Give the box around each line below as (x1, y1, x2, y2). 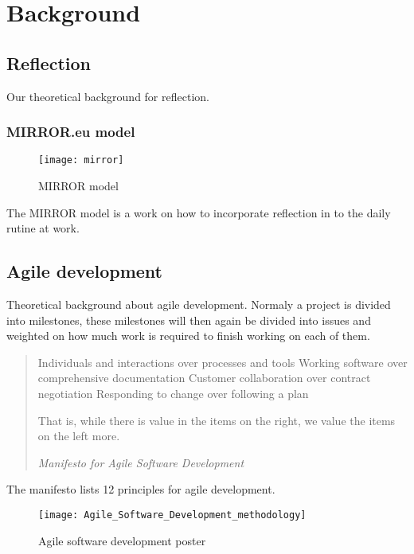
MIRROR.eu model (6, 122, 135, 142)
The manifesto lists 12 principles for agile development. (6, 481, 275, 497)
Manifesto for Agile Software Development (37, 454, 244, 470)
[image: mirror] (38, 154, 124, 166)
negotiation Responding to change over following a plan (37, 385, 309, 401)
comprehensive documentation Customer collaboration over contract (37, 369, 371, 386)
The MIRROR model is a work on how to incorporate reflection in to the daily (6, 204, 391, 220)
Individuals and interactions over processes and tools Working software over (37, 353, 408, 370)
